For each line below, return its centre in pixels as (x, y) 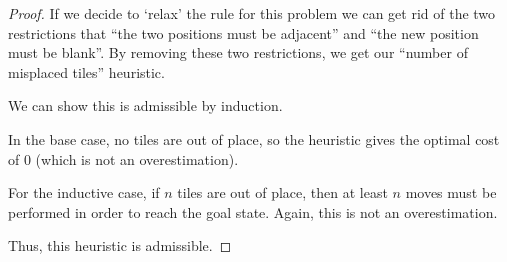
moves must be (451, 192)
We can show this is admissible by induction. (145, 105)
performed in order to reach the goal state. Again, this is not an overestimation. (253, 211)
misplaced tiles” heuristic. (86, 71)
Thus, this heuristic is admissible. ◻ (120, 245)
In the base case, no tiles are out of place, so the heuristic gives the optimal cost (254, 138)
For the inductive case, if (84, 192)
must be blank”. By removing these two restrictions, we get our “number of (238, 52)
